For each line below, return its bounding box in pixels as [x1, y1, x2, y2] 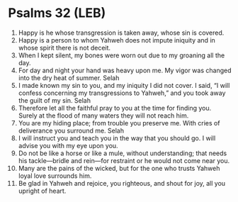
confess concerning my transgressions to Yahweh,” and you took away [18, 89, 226, 97]
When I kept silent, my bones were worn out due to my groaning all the [18, 51, 225, 60]
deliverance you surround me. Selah [18, 126, 125, 135]
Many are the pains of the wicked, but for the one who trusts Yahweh [18, 164, 220, 172]
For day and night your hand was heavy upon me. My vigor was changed [18, 66, 232, 74]
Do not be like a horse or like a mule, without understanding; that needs [18, 149, 227, 157]
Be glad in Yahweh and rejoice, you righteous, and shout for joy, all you [18, 179, 226, 187]
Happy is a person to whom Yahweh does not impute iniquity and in [18, 35, 215, 44]
